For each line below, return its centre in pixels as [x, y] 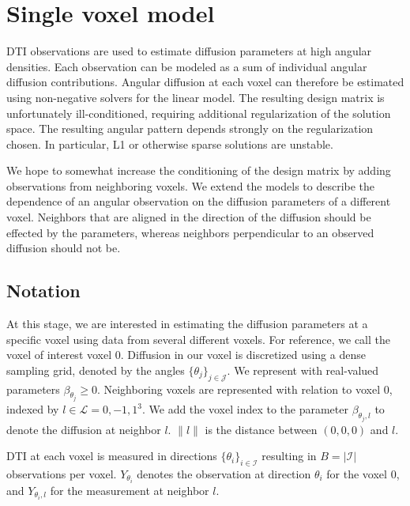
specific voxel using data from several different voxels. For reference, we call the [199, 339]
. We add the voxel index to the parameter [245, 409]
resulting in [289, 456]
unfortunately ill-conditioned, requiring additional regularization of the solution [199, 113]
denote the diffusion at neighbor [84, 429]
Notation [43, 291]
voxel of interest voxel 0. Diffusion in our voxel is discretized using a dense [186, 355]
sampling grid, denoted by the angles [96, 370]
